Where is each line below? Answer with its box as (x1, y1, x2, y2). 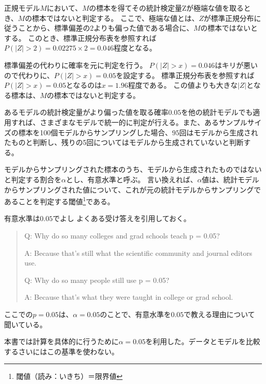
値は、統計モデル (202, 174, 259, 184)
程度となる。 (114, 42, 157, 53)
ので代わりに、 (4, 69, 54, 80)
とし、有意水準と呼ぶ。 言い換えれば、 (65, 174, 197, 184)
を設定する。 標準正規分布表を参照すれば (116, 69, 255, 80)
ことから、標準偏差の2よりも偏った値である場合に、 (18, 22, 194, 33)
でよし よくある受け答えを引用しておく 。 (52, 213, 191, 224)
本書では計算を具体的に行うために (4, 336, 119, 347)
